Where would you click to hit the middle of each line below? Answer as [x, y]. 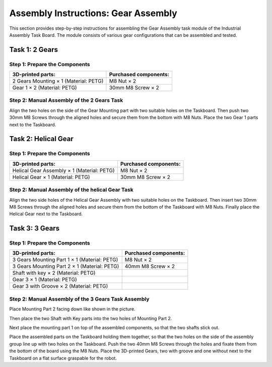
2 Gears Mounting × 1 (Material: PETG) [58, 81]
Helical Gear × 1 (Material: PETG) [51, 177]
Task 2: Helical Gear [42, 139]
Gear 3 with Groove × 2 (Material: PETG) [60, 286]
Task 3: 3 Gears [35, 229]
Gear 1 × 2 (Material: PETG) [45, 88]
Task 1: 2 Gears [33, 50]
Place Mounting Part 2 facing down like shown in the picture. [72, 309]
